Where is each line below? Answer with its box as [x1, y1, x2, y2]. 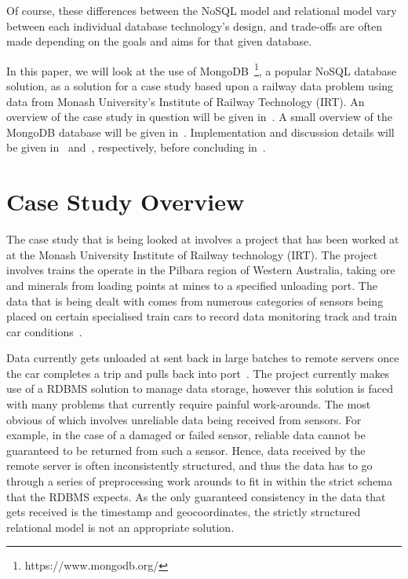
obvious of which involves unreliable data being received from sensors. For [6, 411, 362, 427]
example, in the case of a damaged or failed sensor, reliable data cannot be [6, 427, 366, 443]
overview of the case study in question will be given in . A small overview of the [6, 108, 392, 125]
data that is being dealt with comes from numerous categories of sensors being [6, 292, 384, 309]
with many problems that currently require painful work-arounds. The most [6, 396, 371, 412]
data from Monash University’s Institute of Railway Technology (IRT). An [6, 93, 365, 109]
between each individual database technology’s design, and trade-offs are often [6, 17, 383, 34]
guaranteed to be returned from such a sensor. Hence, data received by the [6, 442, 366, 458]
